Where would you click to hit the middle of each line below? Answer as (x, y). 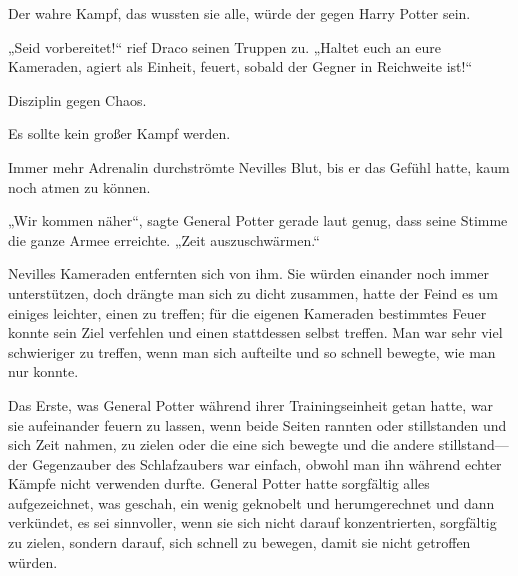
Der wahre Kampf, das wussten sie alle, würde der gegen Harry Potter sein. (239, 13)
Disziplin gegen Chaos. (77, 99)
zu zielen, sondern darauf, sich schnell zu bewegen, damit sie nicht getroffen (239, 542)
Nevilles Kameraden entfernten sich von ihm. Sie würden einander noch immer (249, 273)
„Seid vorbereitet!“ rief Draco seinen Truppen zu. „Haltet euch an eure (224, 46)
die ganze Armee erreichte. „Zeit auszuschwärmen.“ (164, 239)
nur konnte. (43, 371)
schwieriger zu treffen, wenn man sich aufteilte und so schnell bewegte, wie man (252, 351)
